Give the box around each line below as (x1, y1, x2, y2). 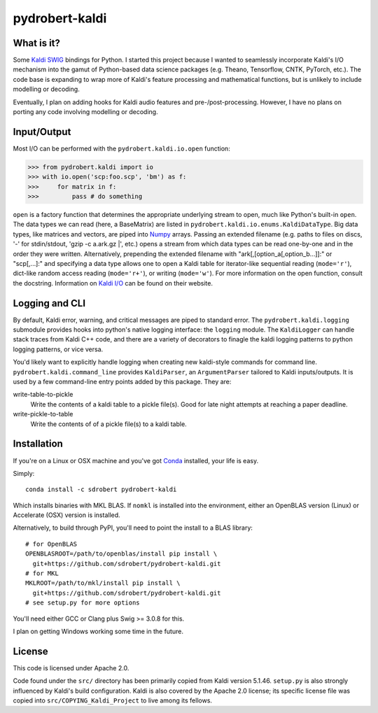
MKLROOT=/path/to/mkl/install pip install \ (25, 579, 181, 587)
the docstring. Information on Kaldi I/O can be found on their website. (13, 278, 213, 287)
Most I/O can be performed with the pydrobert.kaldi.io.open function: (13, 144, 230, 153)
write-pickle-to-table (13, 410, 73, 418)
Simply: (13, 469, 35, 477)
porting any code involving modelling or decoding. (13, 108, 158, 116)
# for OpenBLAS (25, 539, 78, 548)
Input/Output (13, 126, 71, 138)
